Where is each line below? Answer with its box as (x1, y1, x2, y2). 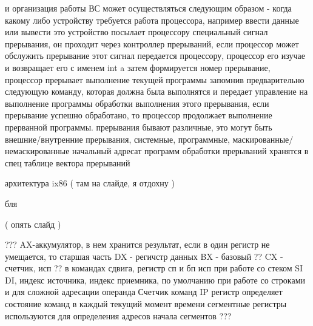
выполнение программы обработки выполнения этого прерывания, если (5, 97, 269, 109)
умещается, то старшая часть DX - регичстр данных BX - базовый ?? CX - (5, 250, 283, 262)
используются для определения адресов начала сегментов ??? (5, 309, 232, 322)
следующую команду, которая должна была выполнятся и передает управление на (5, 85, 308, 98)
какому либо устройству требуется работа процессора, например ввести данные (5, 13, 299, 26)
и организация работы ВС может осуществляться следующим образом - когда (5, 2, 292, 14)
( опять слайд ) (5, 217, 61, 230)
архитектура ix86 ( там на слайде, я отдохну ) (5, 177, 175, 189)
